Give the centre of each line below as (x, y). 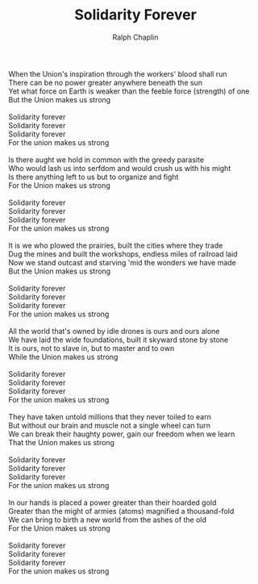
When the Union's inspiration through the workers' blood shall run (118, 73)
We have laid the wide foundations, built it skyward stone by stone (119, 340)
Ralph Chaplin (135, 37)
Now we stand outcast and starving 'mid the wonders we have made (122, 262)
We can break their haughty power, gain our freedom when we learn (122, 434)
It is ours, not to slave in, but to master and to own (92, 348)
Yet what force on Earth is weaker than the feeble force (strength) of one (129, 91)
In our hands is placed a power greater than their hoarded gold (112, 503)
